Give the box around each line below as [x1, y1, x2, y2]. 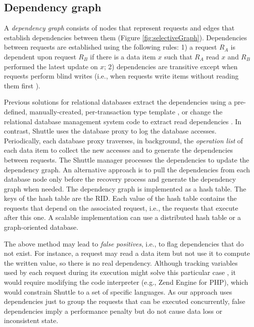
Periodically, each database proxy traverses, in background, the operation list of [4, 135, 243, 145]
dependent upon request [4, 51, 77, 61]
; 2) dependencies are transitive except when [104, 61, 238, 71]
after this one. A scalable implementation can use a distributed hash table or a [4, 212, 241, 222]
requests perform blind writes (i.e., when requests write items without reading [4, 71, 239, 81]
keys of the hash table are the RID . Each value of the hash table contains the [4, 193, 237, 203]
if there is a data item [90, 51, 156, 61]
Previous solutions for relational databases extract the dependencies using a [4, 97, 232, 107]
